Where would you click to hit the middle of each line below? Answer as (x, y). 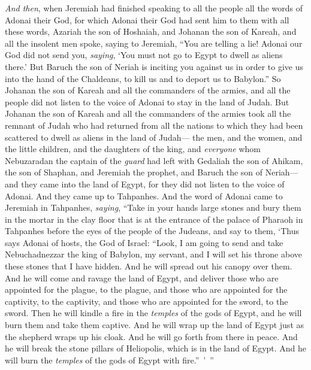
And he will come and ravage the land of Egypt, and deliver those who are (142, 277)
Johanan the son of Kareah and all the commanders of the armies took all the (148, 113)
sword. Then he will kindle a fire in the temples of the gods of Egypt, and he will (153, 313)
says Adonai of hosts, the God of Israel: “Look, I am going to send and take (144, 242)
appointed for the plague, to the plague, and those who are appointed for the (146, 289)
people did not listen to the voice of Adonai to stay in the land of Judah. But (147, 101)
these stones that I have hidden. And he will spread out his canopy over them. (149, 266)
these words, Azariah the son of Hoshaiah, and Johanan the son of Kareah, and (151, 31)
